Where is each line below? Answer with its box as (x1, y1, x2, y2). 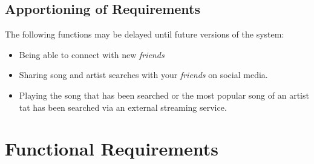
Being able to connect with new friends (19, 48, 165, 61)
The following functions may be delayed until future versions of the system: (5, 28, 284, 41)
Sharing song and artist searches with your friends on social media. (19, 68, 268, 81)
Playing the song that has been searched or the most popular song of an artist (19, 88, 309, 101)
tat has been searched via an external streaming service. (19, 100, 227, 113)
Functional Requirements (5, 136, 218, 161)
